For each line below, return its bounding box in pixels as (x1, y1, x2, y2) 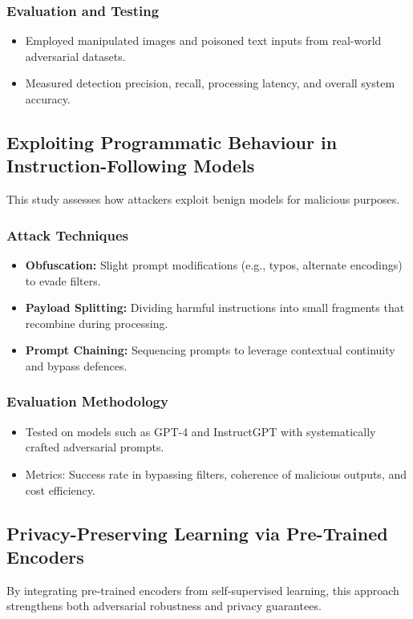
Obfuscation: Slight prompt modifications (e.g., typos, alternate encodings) (25, 257, 403, 273)
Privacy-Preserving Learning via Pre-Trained (6, 520, 388, 545)
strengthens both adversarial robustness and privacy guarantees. (6, 597, 322, 614)
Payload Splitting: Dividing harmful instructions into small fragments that (25, 299, 405, 316)
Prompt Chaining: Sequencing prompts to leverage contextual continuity (25, 342, 395, 358)
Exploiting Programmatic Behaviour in (6, 129, 338, 154)
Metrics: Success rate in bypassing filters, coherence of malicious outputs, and (25, 465, 407, 482)
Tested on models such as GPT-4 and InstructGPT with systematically (25, 423, 376, 439)
